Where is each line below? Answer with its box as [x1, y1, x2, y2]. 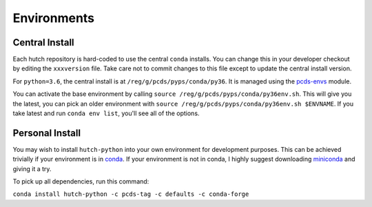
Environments [12, 10, 95, 26]
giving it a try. [12, 164, 52, 172]
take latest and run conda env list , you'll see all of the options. [12, 109, 200, 117]
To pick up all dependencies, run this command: [12, 177, 149, 186]
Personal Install [12, 127, 81, 139]
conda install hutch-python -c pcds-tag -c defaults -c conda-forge [12, 190, 249, 198]
